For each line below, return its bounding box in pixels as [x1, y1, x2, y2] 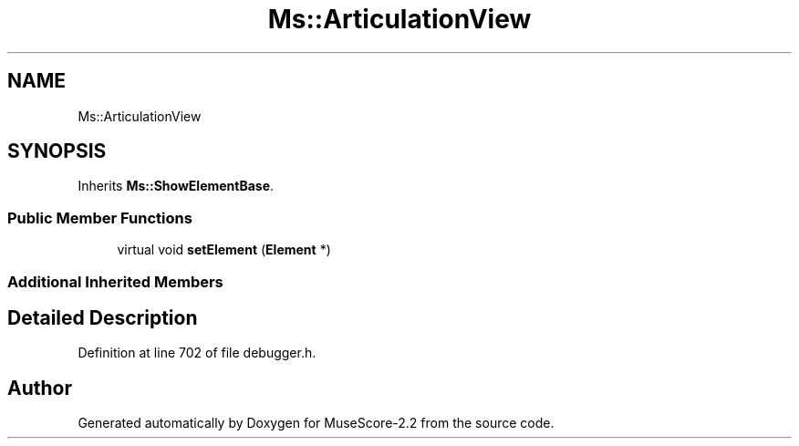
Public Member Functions [7, 208, 192, 227]
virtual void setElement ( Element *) [117, 242, 331, 258]
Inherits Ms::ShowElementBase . [78, 178, 275, 194]
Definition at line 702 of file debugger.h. [78, 345, 316, 361]
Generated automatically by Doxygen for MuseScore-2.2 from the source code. [78, 415, 555, 431]
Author [7, 376, 72, 399]
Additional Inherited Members [7, 272, 223, 291]
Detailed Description [7, 306, 198, 329]
